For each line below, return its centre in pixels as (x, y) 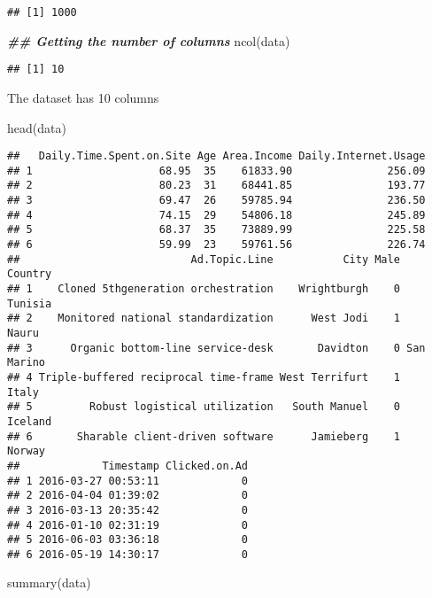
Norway (26, 451)
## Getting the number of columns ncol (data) (149, 40)
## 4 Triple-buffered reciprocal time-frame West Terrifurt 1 (204, 377)
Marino (26, 363)
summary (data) (49, 582)
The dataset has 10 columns (83, 97)
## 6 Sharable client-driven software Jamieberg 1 (204, 436)
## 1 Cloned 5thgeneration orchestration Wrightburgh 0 (204, 289)
